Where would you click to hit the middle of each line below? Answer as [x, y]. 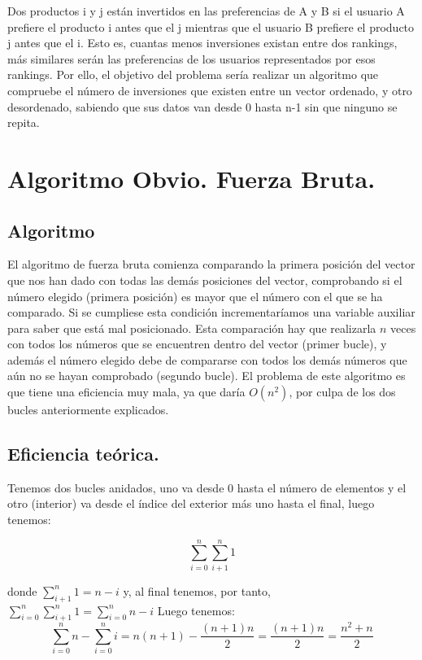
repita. [24, 122]
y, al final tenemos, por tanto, [197, 590]
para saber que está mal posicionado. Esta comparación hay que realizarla [192, 328]
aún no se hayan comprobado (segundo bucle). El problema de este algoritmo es [207, 376]
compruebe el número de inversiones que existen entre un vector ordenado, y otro [210, 90]
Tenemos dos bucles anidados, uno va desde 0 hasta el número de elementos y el [207, 487]
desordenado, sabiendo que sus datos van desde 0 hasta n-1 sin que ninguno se [202, 106]
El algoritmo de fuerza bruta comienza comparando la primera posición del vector [211, 264]
